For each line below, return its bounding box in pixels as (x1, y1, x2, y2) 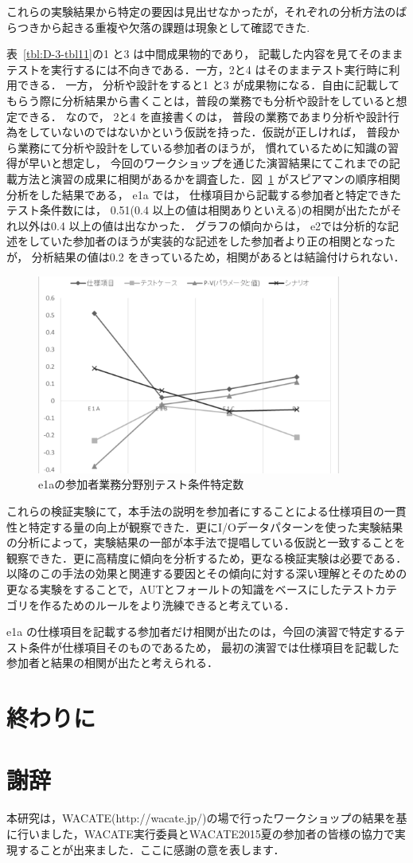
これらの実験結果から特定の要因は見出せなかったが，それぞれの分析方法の (6, 3, 396, 19)
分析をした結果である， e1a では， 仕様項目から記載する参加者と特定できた (6, 186, 402, 202)
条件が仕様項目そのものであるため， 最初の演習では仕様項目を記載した (28, 638, 399, 655)
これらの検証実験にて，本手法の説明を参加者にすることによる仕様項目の (6, 502, 384, 519)
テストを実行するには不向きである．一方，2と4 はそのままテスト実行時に (6, 61, 389, 77)
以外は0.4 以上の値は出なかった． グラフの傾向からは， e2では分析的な (17, 217, 388, 233)
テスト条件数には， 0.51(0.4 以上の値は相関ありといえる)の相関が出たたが (6, 202, 391, 218)
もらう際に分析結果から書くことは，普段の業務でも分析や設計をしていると (6, 92, 396, 108)
